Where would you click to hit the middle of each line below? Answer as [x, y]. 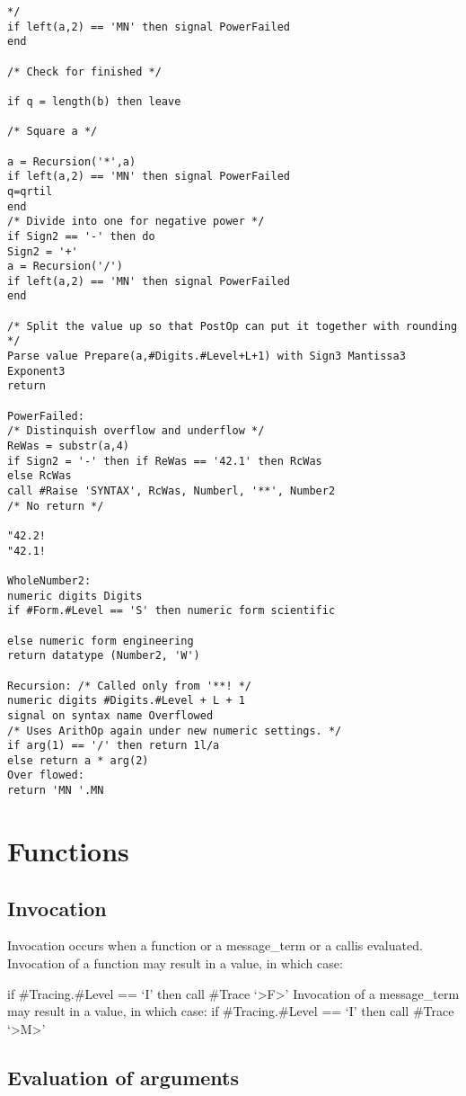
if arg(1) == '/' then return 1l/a [114, 746]
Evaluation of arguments [123, 1077]
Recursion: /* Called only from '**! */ [130, 686]
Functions [68, 850]
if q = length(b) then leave [94, 101]
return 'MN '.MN [56, 791]
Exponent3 [36, 371]
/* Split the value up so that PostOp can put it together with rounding [233, 326]
